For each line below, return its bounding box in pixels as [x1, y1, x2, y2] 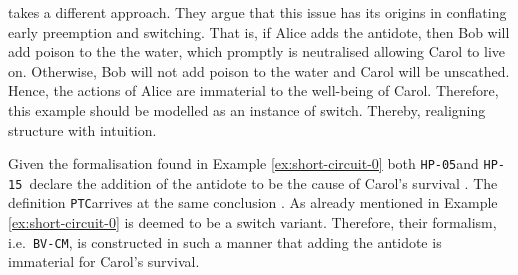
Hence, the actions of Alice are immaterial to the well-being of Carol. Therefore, [8, 80, 499, 101]
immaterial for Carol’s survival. [8, 251, 200, 272]
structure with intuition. [8, 119, 157, 140]
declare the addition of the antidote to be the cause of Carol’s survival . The [29, 172, 498, 193]
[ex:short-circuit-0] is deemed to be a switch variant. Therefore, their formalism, [8, 212, 497, 233]
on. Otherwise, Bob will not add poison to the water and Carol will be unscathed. [8, 60, 510, 81]
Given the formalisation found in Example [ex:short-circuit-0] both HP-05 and [8, 153, 479, 174]
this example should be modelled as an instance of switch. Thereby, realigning [8, 99, 486, 120]
